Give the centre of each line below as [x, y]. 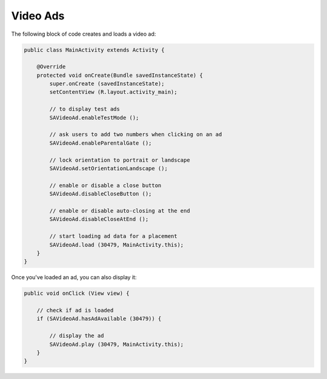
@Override [51, 67]
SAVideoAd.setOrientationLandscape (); [108, 169]
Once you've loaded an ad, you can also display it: [74, 277]
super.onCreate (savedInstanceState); [107, 84]
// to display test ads [85, 109]
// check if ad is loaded [75, 311]
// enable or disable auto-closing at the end [120, 211]
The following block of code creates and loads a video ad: [84, 34]
